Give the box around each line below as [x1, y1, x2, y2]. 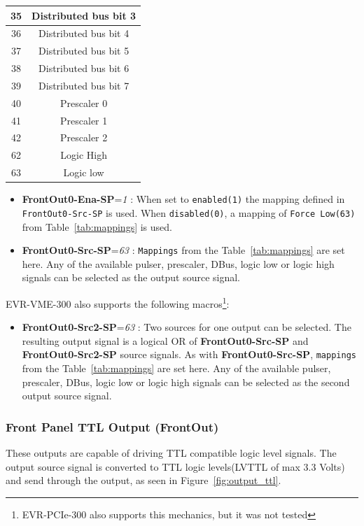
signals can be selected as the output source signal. [22, 270, 240, 285]
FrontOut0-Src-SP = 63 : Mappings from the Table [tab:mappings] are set [22, 243, 345, 257]
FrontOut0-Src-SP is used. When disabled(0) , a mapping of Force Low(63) [22, 205, 356, 220]
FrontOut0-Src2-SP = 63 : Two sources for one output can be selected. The [22, 320, 351, 334]
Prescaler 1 [60, 113, 108, 127]
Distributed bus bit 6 [38, 61, 129, 76]
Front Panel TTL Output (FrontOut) [6, 418, 219, 435]
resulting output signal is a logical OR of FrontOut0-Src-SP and [22, 333, 309, 348]
